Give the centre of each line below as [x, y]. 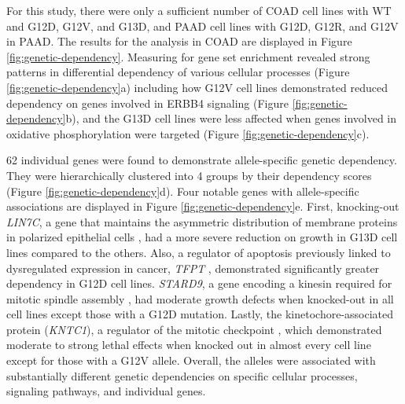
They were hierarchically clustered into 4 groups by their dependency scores [189, 175]
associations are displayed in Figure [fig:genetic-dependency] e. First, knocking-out [203, 206]
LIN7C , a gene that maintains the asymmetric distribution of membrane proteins [202, 221]
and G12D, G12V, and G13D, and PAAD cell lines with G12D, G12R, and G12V [202, 26]
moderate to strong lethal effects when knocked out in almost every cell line [189, 345]
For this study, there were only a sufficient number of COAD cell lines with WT [199, 10]
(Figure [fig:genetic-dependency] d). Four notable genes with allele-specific [183, 191]
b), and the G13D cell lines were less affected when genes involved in [231, 118]
